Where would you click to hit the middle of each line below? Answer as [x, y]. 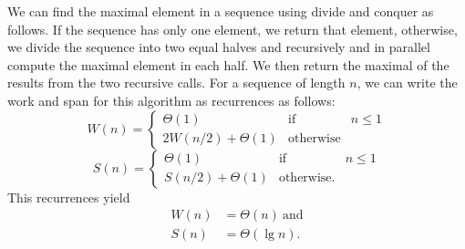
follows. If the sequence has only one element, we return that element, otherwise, [232, 29]
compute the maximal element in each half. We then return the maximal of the [228, 64]
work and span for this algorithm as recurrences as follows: [171, 100]
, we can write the [407, 83]
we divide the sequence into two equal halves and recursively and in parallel [219, 47]
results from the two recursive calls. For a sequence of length [176, 83]
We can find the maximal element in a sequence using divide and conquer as [221, 11]
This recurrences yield [69, 197]
